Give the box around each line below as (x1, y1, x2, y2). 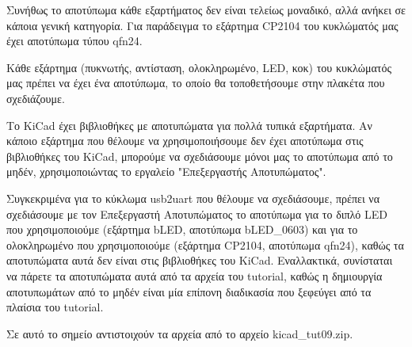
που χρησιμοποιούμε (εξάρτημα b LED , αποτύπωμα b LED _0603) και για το (6, 221, 358, 238)
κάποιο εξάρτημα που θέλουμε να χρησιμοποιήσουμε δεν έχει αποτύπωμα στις (6, 132, 364, 149)
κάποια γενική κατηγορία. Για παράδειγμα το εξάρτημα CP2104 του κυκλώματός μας (6, 17, 399, 33)
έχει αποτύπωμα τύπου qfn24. (6, 32, 143, 49)
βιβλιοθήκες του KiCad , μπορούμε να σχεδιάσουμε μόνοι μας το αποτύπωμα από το (6, 147, 393, 164)
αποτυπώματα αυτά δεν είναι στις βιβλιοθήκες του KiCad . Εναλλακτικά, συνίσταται (6, 252, 393, 269)
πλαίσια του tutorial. (6, 299, 104, 315)
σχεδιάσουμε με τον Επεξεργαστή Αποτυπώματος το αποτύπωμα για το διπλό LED (6, 205, 388, 222)
